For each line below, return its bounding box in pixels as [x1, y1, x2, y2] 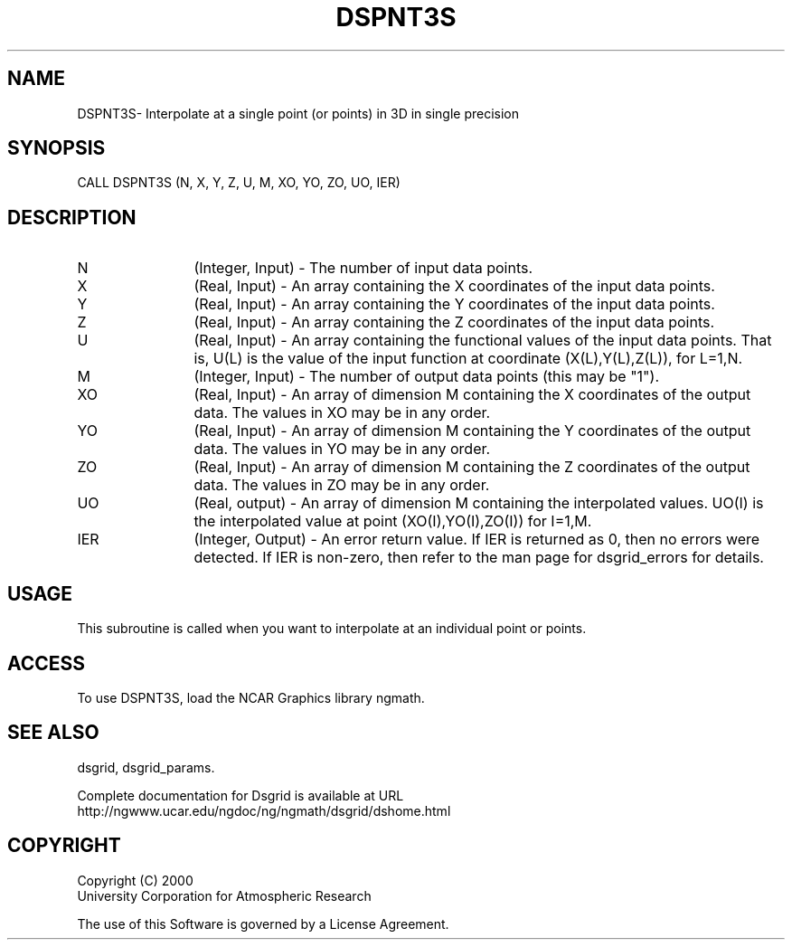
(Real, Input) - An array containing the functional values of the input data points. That [193, 331, 772, 350]
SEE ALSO [7, 721, 99, 744]
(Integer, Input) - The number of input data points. [193, 259, 533, 278]
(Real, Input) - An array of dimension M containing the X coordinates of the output [193, 385, 751, 404]
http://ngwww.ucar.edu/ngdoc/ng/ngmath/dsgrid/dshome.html [77, 802, 451, 819]
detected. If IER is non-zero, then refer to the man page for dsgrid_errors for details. [193, 548, 764, 567]
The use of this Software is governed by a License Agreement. [77, 915, 449, 932]
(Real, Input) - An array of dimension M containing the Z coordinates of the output [193, 458, 750, 477]
